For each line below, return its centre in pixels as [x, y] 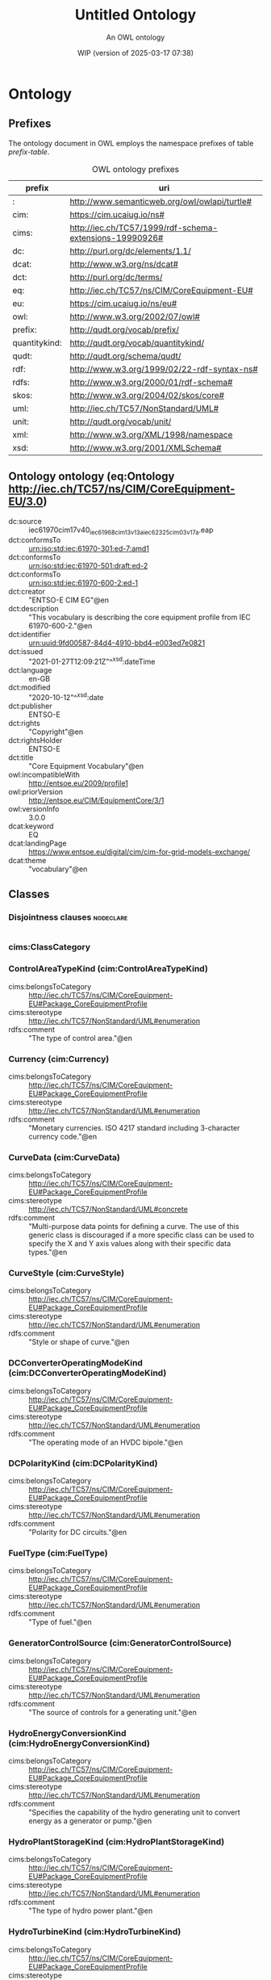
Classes [29, 894]
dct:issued [26, 652]
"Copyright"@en [56, 732]
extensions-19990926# [117, 237]
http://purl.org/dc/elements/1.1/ [130, 250]
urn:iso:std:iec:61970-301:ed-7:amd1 [89, 549]
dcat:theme [27, 860]
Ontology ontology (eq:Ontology [92, 477]
